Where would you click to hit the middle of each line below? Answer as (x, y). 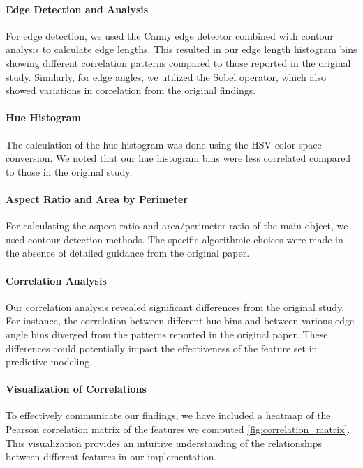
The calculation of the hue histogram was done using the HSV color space (164, 144)
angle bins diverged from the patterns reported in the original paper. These (167, 334)
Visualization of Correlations (76, 389)
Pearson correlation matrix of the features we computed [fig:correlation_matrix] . (178, 429)
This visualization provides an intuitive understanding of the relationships (164, 443)
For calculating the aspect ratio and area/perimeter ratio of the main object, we (177, 226)
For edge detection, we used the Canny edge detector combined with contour (170, 35)
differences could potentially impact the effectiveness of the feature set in (162, 348)
